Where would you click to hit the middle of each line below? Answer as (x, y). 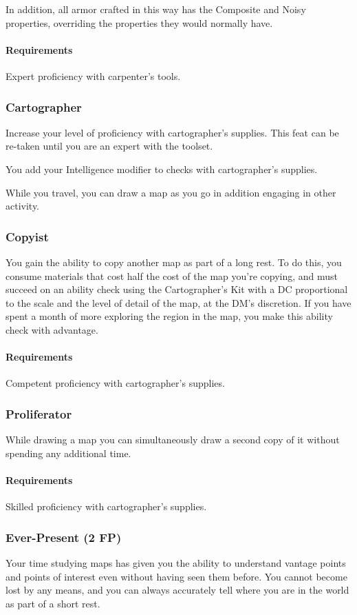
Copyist (27, 236)
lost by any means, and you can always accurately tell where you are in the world (177, 590)
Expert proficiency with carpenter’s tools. (93, 75)
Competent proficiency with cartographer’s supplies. (115, 383)
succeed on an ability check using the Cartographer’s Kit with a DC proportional (177, 289)
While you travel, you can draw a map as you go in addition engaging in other (171, 192)
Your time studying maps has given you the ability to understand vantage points (176, 562)
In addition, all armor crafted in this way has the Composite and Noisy (156, 9)
